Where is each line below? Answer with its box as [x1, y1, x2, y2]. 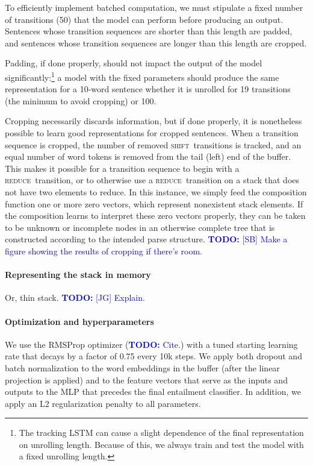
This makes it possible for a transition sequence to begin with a [5, 162, 240, 174]
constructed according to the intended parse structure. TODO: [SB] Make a [5, 233, 288, 245]
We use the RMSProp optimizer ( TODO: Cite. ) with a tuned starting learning [5, 338, 298, 350]
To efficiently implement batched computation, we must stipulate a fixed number [5, 1, 303, 13]
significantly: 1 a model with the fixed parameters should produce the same [5, 69, 279, 83]
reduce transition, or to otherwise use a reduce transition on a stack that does [5, 174, 300, 186]
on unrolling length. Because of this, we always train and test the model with [19, 438, 304, 450]
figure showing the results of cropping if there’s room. [5, 244, 202, 257]
